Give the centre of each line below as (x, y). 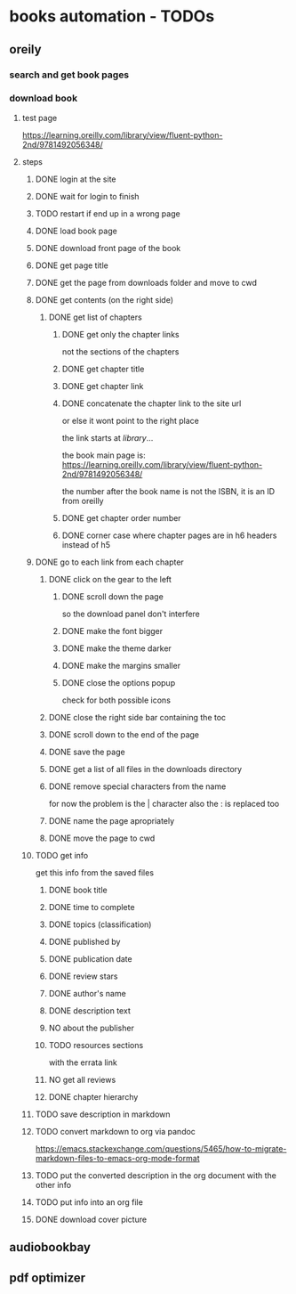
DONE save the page (87, 752)
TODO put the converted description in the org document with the (156, 1175)
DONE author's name (87, 993)
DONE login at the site (76, 179)
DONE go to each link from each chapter (109, 562)
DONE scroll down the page (113, 596)
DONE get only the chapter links (120, 334)
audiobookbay (50, 1247)
